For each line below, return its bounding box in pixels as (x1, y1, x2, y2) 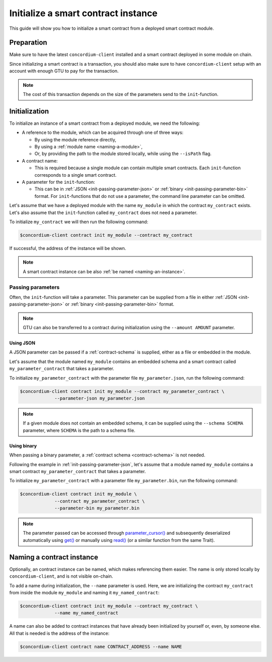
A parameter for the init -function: (22, 179, 95, 185)
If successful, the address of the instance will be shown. (9, 245, 126, 251)
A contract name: (22, 158, 58, 164)
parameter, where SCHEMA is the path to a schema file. (23, 427, 135, 433)
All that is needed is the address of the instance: (9, 630, 110, 636)
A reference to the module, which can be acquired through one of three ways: (22, 129, 184, 136)
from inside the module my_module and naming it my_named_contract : (9, 589, 160, 595)
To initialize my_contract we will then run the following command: (9, 219, 149, 225)
